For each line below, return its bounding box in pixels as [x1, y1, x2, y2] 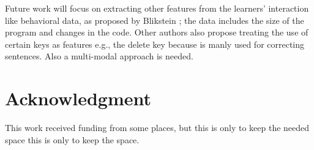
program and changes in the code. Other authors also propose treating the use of [5, 26, 308, 39]
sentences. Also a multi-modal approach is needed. [5, 50, 193, 62]
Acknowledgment [5, 86, 151, 111]
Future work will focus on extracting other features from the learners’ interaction [5, 2, 309, 14]
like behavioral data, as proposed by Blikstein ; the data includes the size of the [5, 13, 304, 26]
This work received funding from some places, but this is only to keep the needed [5, 121, 310, 134]
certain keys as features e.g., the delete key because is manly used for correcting [5, 37, 305, 50]
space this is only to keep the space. [5, 133, 140, 146]
